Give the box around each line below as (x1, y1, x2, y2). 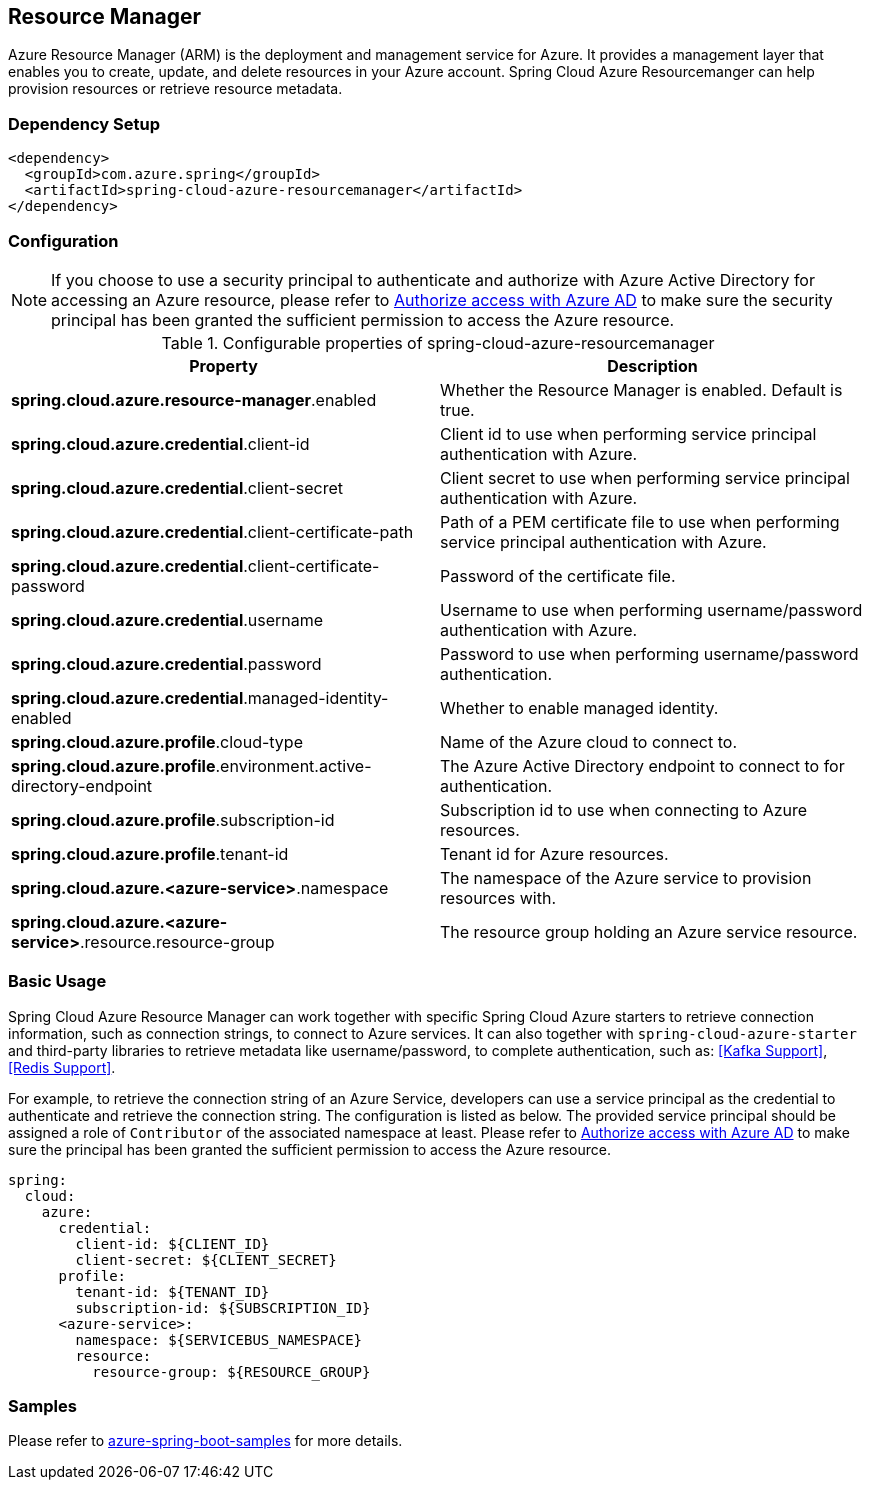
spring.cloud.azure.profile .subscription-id (11, 809, 335, 830)
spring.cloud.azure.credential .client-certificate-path (11, 521, 414, 542)
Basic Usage (8, 971, 107, 992)
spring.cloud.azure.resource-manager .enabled (11, 389, 377, 410)
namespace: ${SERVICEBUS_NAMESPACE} (75, 1331, 363, 1348)
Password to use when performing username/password (440, 643, 859, 664)
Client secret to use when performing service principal (440, 467, 850, 488)
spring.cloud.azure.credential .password (11, 653, 322, 674)
